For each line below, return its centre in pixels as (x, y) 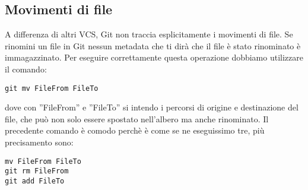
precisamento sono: (39, 142)
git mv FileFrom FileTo (52, 88)
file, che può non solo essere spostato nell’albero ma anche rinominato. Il (137, 118)
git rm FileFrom (37, 171)
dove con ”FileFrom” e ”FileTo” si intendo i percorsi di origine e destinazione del (152, 107)
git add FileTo (35, 181)
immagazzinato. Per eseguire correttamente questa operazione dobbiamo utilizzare (154, 57)
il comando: (26, 69)
